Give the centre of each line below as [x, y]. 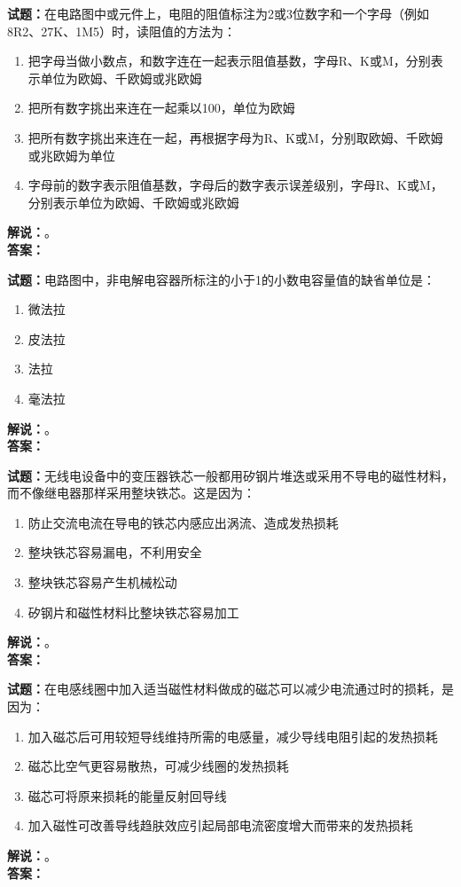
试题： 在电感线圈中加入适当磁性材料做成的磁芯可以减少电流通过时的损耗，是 [230, 689]
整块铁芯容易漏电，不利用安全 [115, 552]
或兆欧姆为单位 [71, 155]
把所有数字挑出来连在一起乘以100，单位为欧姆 [161, 108]
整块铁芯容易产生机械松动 [102, 582]
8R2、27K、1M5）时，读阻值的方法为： [122, 31]
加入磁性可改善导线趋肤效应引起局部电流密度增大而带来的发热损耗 [220, 825]
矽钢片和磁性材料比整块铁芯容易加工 [133, 612]
